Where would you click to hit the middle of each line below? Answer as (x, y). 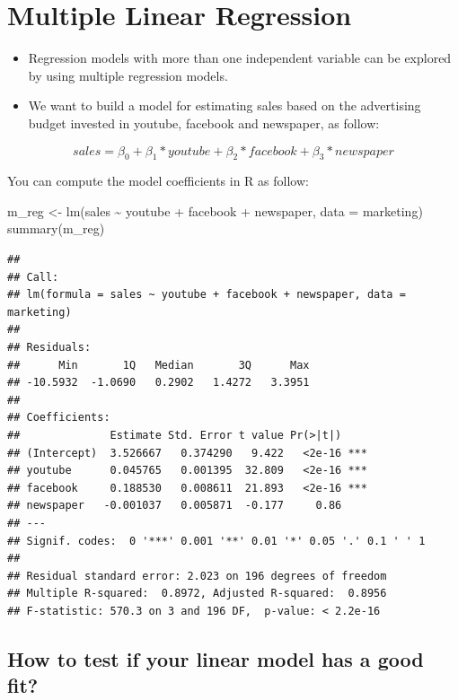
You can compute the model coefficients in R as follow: (158, 181)
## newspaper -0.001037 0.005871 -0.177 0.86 (175, 506)
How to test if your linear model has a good (216, 658)
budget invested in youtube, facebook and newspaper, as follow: (204, 122)
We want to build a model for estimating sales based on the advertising (225, 105)
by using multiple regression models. (128, 75)
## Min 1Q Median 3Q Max (159, 365)
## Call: (33, 277)
